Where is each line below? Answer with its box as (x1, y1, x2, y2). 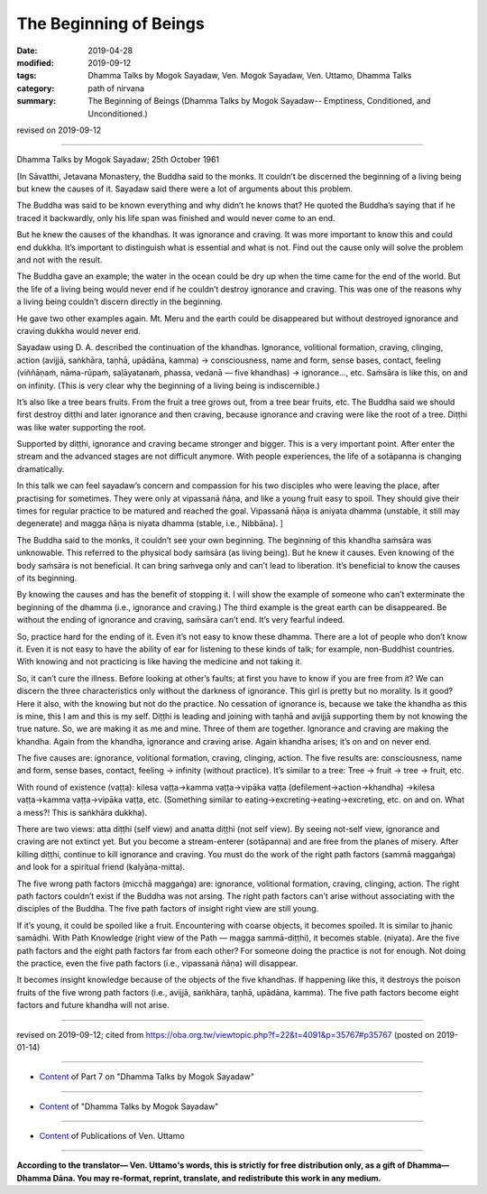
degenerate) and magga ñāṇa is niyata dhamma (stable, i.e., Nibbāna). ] (16, 518, 284, 529)
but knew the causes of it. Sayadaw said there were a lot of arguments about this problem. (16, 183, 354, 194)
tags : (16, 70, 37, 81)
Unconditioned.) (87, 108, 148, 119)
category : (16, 82, 55, 94)
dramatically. (16, 463, 65, 474)
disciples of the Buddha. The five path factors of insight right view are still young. (16, 903, 319, 914)
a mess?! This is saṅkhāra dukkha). (16, 807, 148, 818)
